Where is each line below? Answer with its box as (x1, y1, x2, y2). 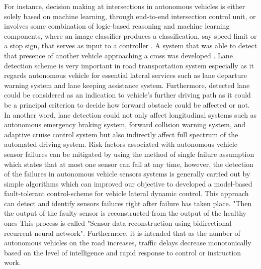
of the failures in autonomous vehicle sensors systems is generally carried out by (4, 168, 250, 179)
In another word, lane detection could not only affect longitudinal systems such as (4, 109, 257, 120)
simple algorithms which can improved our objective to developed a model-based (4, 178, 252, 189)
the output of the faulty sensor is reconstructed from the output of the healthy (4, 208, 246, 218)
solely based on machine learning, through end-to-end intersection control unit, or (4, 11, 256, 21)
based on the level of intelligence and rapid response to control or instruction (4, 247, 241, 257)
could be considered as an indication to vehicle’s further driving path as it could (4, 89, 251, 100)
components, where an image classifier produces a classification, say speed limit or (4, 30, 257, 41)
